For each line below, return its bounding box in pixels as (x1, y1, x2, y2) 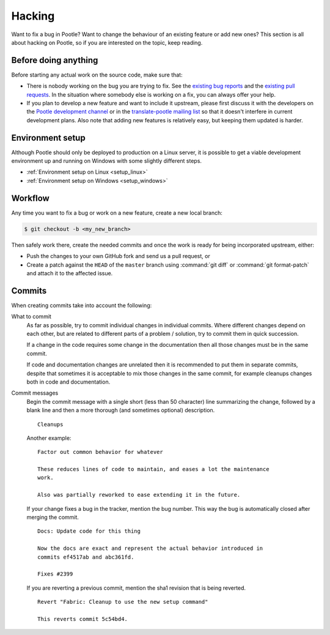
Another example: (26, 434, 71, 442)
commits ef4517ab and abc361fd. (37, 554, 134, 560)
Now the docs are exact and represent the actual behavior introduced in (37, 545, 263, 552)
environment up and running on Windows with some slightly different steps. (11, 157, 202, 165)
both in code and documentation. (26, 378, 111, 385)
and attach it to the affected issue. (26, 269, 113, 277)
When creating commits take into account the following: (11, 302, 152, 309)
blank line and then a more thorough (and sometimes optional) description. (26, 407, 215, 414)
